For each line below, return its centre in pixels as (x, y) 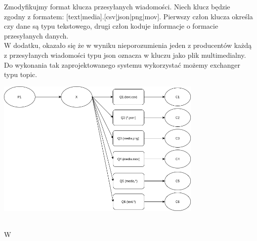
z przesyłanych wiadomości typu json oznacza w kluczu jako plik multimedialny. (125, 55)
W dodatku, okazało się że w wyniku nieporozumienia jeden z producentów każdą (128, 45)
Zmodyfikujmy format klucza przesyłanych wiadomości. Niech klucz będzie (117, 6)
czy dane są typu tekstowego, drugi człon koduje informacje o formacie (111, 26)
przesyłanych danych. (36, 35)
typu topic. (21, 74)
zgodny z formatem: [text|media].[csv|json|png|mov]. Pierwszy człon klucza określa (128, 16)
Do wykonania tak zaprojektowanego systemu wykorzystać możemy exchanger (122, 64)
